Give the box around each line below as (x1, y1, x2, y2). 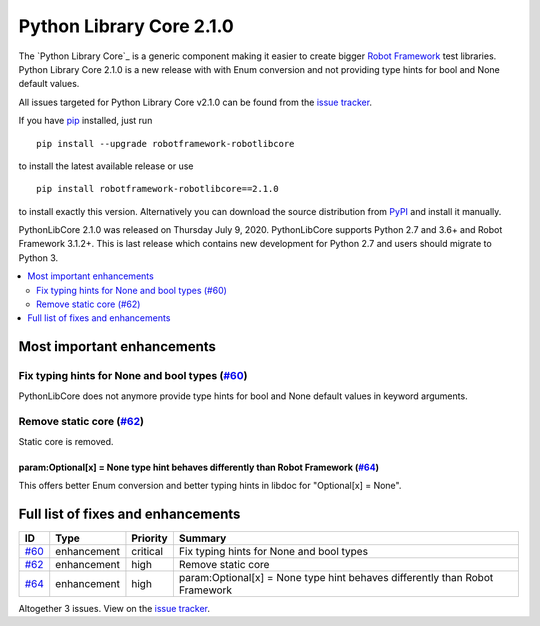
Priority (131, 531, 169, 545)
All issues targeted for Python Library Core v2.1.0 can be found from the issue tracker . (18, 96, 373, 108)
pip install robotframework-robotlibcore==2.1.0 (36, 183, 279, 195)
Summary (178, 531, 227, 545)
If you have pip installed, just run (18, 115, 153, 127)
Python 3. (18, 251, 59, 264)
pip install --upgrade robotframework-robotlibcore (36, 138, 295, 149)
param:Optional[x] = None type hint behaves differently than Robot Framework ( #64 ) (18, 461, 380, 473)
